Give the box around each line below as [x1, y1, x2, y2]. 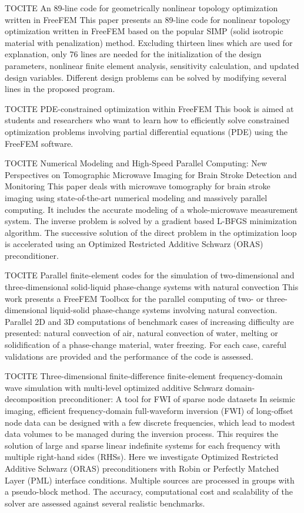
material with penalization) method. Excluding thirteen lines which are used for [5, 36, 293, 48]
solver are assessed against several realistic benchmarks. [5, 496, 205, 509]
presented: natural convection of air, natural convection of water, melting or [5, 327, 278, 339]
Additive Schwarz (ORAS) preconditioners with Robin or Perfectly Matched [5, 462, 279, 474]
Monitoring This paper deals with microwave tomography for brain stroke [5, 180, 270, 192]
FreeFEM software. [5, 137, 74, 149]
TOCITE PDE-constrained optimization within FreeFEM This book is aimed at [5, 102, 294, 114]
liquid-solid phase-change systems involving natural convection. [50, 304, 278, 316]
